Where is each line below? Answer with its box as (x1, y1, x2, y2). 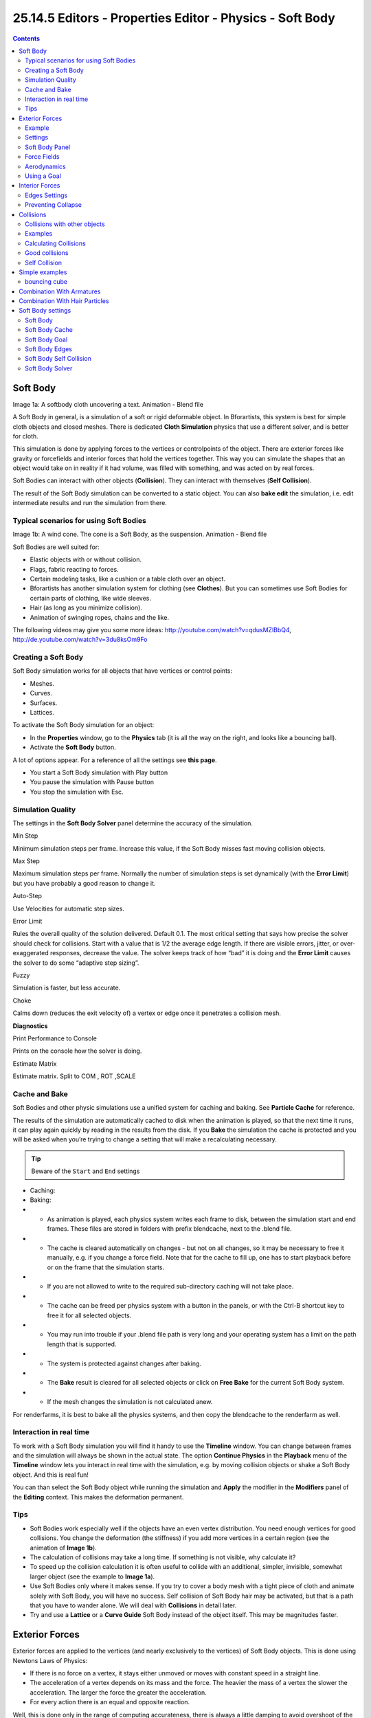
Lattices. (30, 709, 54, 716)
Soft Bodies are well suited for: (12, 543, 100, 551)
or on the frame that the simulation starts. (47, 1263, 165, 1271)
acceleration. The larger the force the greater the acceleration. (30, 1688, 207, 1697)
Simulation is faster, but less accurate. (12, 983, 121, 992)
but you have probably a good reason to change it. (12, 879, 156, 887)
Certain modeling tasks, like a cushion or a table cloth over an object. (30, 574, 226, 583)
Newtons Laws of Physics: (12, 1656, 88, 1664)
